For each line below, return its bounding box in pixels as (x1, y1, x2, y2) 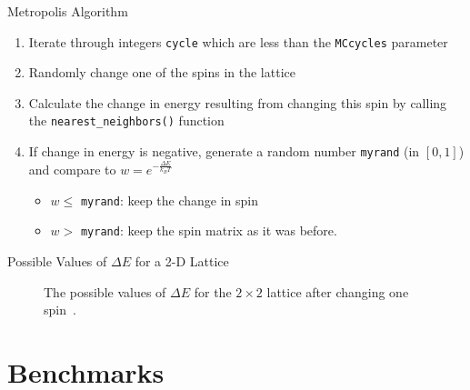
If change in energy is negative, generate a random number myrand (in (28, 142, 420, 161)
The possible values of (44, 282, 166, 301)
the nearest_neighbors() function (28, 111, 225, 130)
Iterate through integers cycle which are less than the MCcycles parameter (28, 32, 448, 51)
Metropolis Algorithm (7, 2, 128, 20)
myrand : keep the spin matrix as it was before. (80, 221, 337, 240)
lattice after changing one (266, 282, 409, 301)
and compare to (28, 160, 116, 179)
